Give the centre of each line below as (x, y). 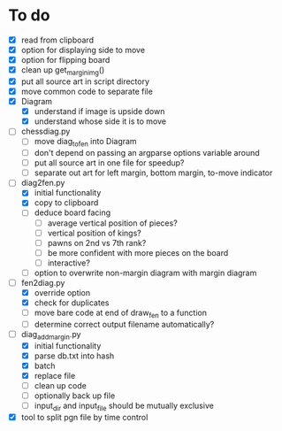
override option (62, 292)
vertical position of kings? (95, 233)
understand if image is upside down (99, 112)
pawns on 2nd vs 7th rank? (97, 242)
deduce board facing (72, 212)
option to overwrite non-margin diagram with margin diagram (145, 273)
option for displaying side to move (83, 50)
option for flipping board (65, 60)
